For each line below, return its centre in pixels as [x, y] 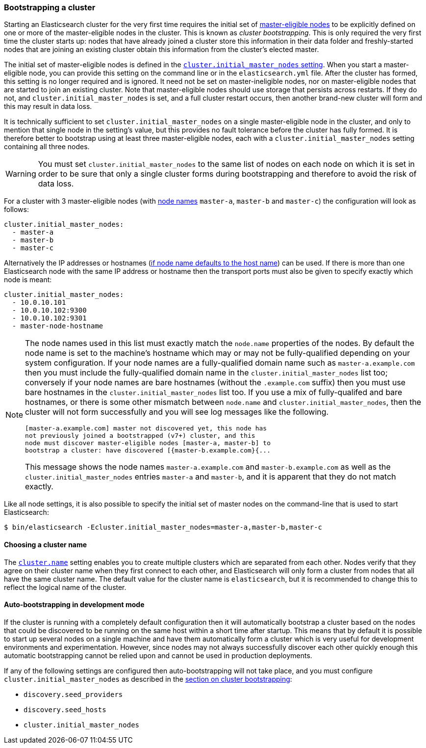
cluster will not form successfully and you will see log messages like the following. [177, 412]
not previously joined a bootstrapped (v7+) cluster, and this [140, 436]
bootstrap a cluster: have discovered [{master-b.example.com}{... [148, 451]
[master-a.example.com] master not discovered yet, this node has [146, 428]
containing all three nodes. [47, 147]
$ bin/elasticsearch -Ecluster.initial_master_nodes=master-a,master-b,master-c [163, 527]
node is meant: [28, 280]
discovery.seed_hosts [65, 709]
